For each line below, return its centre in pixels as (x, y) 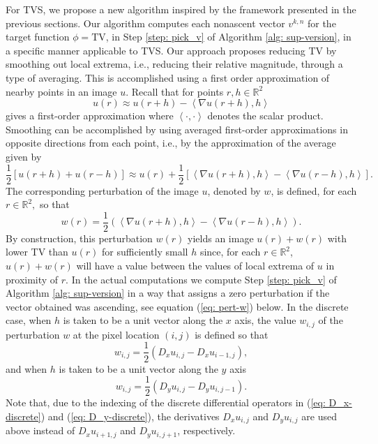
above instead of (40, 430)
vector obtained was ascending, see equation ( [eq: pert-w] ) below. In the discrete (177, 306)
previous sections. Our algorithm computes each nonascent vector (145, 23)
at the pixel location (116, 334)
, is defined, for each (314, 190)
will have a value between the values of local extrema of (195, 266)
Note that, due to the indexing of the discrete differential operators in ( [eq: (166, 402)
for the (322, 23)
